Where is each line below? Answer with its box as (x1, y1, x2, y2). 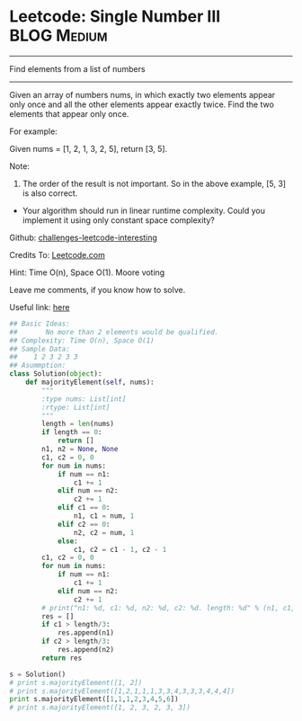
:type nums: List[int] (41, 394, 127, 404)
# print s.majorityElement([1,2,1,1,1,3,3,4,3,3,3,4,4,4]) (9, 686, 235, 696)
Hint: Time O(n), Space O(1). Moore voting (9, 267, 165, 278)
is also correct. (22, 187, 78, 199)
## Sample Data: (9, 344, 70, 353)
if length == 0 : (41, 428, 102, 437)
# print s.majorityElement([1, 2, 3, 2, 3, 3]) (9, 703, 191, 712)
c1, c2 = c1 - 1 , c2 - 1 (73, 545, 167, 554)
